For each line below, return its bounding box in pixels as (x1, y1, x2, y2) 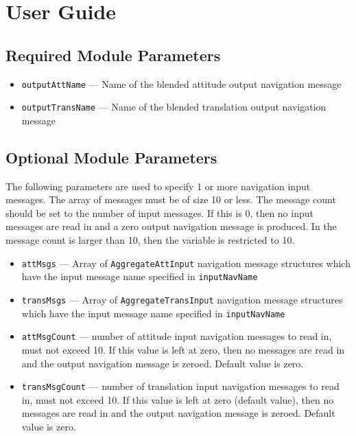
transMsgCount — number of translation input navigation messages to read (21, 379, 340, 393)
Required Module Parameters (5, 44, 221, 65)
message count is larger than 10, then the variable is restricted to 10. (5, 233, 295, 247)
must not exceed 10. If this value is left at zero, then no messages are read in (21, 342, 345, 356)
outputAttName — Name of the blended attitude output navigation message (21, 76, 342, 91)
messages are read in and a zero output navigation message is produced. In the (5, 219, 337, 233)
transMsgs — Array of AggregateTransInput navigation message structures (21, 292, 343, 306)
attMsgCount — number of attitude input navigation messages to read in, (21, 329, 332, 343)
